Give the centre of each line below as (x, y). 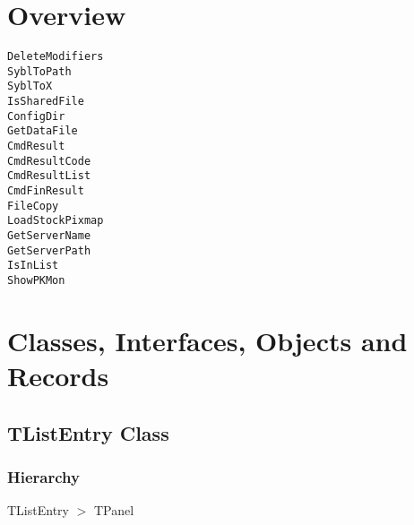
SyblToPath (39, 71)
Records (58, 375)
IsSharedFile (46, 102)
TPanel (114, 510)
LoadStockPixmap (56, 221)
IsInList (33, 266)
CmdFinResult (46, 191)
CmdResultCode (49, 161)
